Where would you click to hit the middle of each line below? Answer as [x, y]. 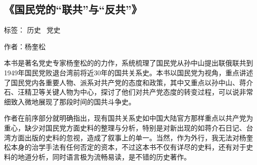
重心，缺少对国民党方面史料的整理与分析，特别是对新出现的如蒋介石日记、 [125, 127]
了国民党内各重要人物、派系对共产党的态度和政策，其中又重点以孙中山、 [122, 82]
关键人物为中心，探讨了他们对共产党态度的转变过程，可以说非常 [149, 92]
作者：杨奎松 [25, 46]
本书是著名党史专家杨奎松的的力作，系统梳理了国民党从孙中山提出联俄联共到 [128, 63]
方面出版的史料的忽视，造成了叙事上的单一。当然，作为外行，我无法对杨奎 [132, 137]
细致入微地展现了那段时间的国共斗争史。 [70, 101]
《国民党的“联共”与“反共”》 [73, 9]
